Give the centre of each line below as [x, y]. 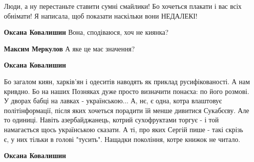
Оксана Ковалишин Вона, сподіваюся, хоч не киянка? [86, 32]
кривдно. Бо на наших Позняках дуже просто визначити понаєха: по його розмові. [127, 91]
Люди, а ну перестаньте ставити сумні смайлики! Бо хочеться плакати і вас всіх [123, 6]
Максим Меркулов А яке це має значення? [69, 48]
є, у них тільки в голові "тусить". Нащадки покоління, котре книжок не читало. [122, 139]
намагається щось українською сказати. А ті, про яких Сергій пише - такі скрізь [124, 129]
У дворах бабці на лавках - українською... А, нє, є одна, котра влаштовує [113, 101]
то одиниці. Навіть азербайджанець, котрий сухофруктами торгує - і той [111, 120]
